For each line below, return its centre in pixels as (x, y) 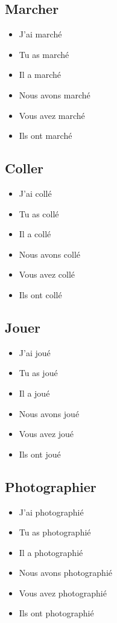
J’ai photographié (51, 512)
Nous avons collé (50, 254)
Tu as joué (38, 373)
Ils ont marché (46, 136)
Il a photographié (51, 552)
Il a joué (34, 393)
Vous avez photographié (63, 593)
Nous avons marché (55, 94)
